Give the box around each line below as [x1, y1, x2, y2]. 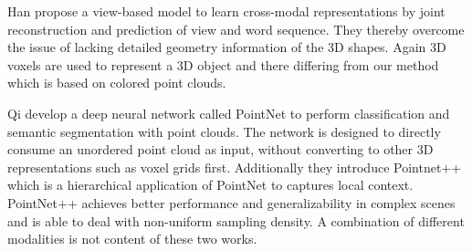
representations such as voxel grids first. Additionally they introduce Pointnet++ [7, 157, 462, 176]
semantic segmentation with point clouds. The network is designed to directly [7, 121, 441, 141]
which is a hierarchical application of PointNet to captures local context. [7, 175, 414, 194]
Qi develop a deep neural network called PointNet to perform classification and [7, 103, 450, 122]
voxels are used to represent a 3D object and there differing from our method [7, 55, 439, 74]
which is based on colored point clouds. [7, 73, 226, 92]
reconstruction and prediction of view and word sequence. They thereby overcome [7, 19, 465, 38]
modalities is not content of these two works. [7, 229, 257, 248]
